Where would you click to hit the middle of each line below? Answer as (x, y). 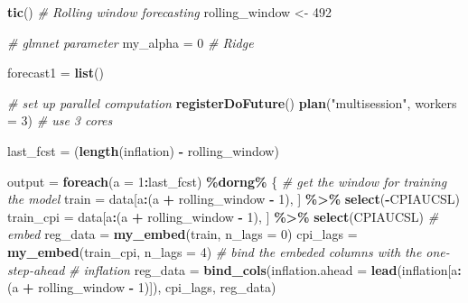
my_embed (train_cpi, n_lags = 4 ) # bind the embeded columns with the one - (229, 251)
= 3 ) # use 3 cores (60, 120)
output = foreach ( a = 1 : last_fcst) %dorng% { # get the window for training (227, 181)
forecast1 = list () (56, 73)
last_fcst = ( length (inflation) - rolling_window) (143, 150)
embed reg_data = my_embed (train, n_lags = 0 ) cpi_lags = (183, 234)
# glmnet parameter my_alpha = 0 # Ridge (131, 42)
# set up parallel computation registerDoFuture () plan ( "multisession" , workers (232, 102)
